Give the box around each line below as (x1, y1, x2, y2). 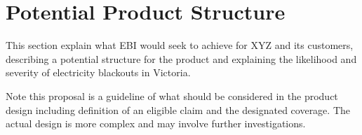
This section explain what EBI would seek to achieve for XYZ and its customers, (6, 38, 354, 52)
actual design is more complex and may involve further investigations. (6, 116, 306, 131)
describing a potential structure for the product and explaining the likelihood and (6, 51, 357, 66)
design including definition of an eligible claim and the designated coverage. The (6, 102, 350, 117)
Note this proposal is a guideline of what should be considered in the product (6, 88, 338, 103)
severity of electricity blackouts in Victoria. (6, 65, 191, 80)
